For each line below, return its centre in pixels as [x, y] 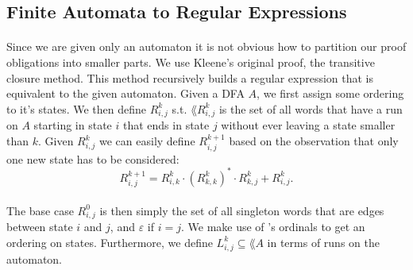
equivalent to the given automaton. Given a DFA [125, 93]
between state [40, 227]
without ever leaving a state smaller [308, 125]
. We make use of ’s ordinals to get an [273, 227]
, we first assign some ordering [330, 93]
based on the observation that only [314, 141]
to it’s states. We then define [76, 108]
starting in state [73, 125]
